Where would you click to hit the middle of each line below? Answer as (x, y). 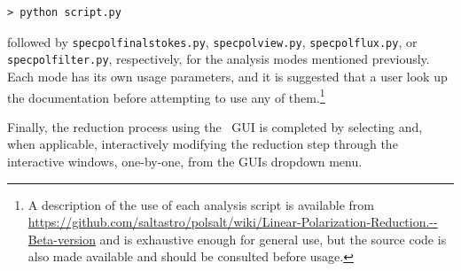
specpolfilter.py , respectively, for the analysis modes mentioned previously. (219, 59)
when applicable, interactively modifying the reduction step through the (203, 144)
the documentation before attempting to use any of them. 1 (166, 96)
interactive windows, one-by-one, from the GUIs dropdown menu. (185, 161)
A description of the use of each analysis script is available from (201, 204)
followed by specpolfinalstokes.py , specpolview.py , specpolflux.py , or (212, 41)
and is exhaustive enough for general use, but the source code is (273, 239)
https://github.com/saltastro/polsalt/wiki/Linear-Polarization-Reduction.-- (233, 222)
